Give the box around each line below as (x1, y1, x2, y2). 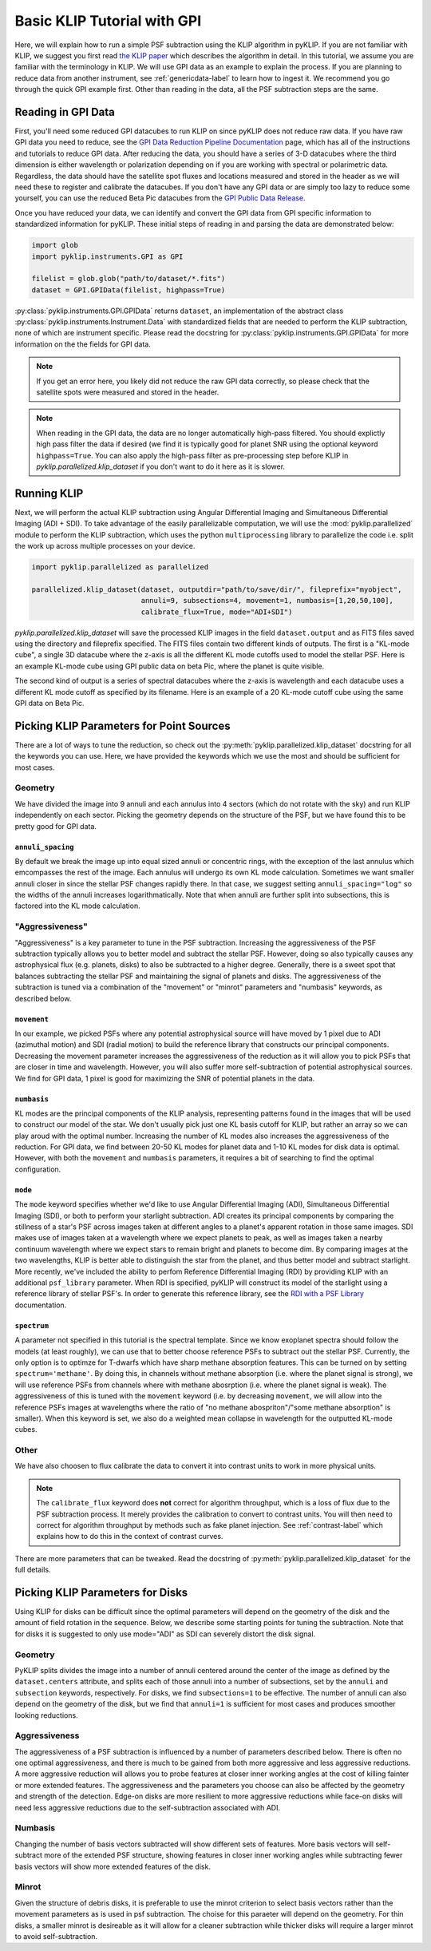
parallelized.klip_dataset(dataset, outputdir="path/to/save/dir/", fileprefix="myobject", (31, 585, 402, 594)
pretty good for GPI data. (14, 821, 97, 831)
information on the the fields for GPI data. (14, 339, 151, 349)
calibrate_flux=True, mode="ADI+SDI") (140, 607, 293, 617)
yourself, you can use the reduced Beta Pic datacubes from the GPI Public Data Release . (14, 193, 306, 203)
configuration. (14, 1164, 61, 1174)
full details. (14, 1565, 51, 1575)
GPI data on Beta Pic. (14, 698, 85, 708)
